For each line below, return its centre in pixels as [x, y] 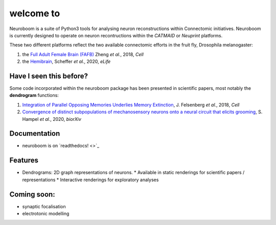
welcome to [35, 13]
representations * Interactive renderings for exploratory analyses [90, 180]
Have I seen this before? [49, 76]
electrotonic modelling [46, 214]
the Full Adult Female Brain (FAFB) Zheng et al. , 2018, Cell [83, 54]
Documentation [35, 133]
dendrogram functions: [34, 95]
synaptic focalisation [44, 206]
